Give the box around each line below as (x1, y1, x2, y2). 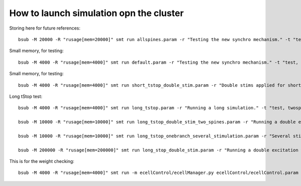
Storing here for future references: (9, 25, 81, 31)
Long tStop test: (9, 93, 43, 99)
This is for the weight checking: (9, 158, 75, 164)
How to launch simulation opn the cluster (9, 8, 184, 19)
